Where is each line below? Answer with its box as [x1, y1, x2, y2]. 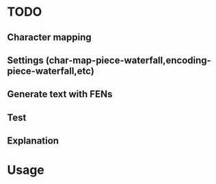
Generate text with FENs [7, 88, 113, 100]
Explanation [7, 135, 59, 147]
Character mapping [7, 31, 92, 43]
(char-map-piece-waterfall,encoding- [45, 54, 212, 66]
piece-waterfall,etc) [7, 65, 94, 77]
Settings [7, 54, 44, 66]
